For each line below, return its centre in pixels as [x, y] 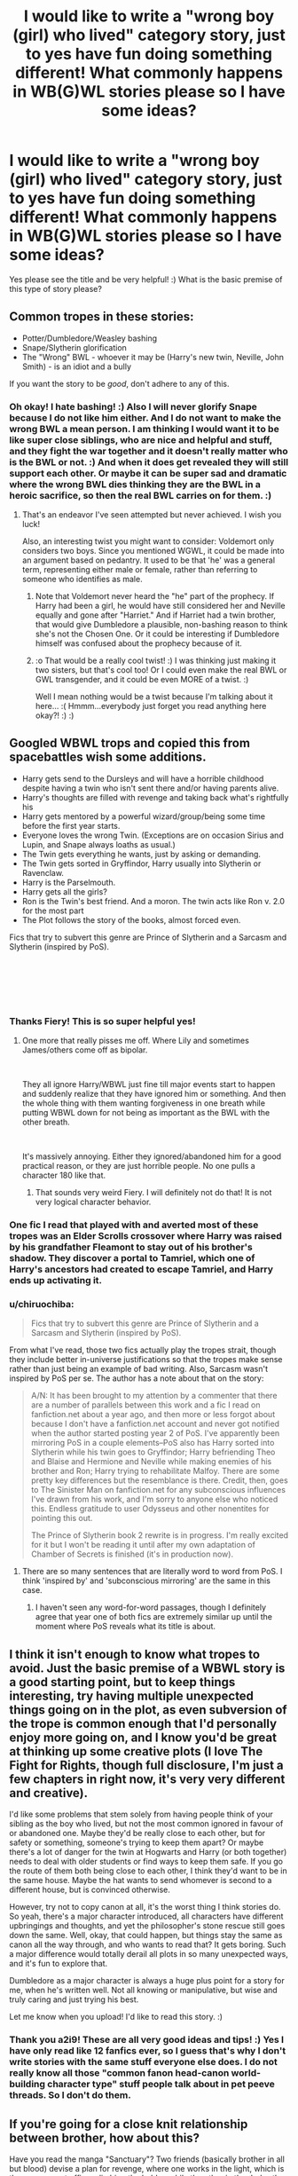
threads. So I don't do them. [70, 2095]
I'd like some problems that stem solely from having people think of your [141, 1814]
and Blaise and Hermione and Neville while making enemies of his [151, 1462]
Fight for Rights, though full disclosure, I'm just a [146, 1765]
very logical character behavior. [93, 1202]
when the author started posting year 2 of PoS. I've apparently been [155, 1433]
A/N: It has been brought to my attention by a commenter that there [154, 1396]
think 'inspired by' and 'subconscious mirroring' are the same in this [146, 1581]
